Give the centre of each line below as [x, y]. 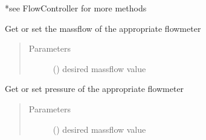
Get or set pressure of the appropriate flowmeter [95, 89]
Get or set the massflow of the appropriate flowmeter [103, 28]
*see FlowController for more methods [76, 8]
